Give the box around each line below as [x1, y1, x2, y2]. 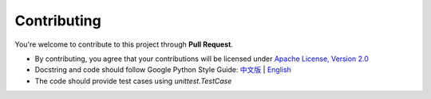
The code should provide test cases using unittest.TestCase [34, 76, 232, 86]
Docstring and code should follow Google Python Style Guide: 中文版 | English [34, 65, 291, 74]
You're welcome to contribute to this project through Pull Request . [14, 40, 233, 49]
